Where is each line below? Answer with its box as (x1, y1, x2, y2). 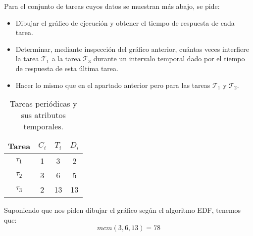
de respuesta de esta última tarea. (15, 63, 118, 73)
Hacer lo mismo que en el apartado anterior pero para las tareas (15, 79, 210, 90)
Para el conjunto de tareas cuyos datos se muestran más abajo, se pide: (4, 1, 220, 11)
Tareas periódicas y (10, 98, 77, 110)
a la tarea (51, 53, 81, 64)
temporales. (23, 120, 63, 132)
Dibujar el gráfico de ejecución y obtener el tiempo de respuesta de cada (15, 17, 235, 28)
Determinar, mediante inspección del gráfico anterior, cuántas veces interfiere (15, 43, 250, 54)
